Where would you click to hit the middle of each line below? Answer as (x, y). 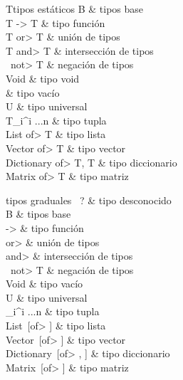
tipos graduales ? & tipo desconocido (89, 200)
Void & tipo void (43, 78)
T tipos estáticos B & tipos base (75, 9)
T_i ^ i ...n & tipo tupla (56, 120)
